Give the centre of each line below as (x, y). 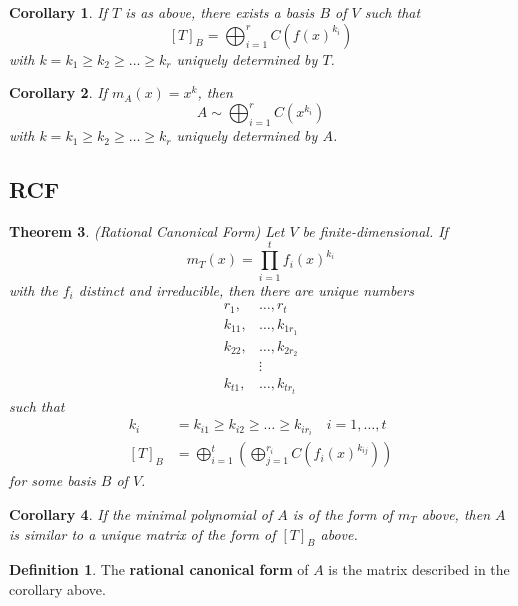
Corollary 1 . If (58, 12)
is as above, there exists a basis (220, 12)
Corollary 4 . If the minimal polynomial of (141, 513)
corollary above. (57, 588)
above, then (456, 513)
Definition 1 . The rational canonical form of (159, 569)
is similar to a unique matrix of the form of (142, 533)
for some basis (52, 480)
